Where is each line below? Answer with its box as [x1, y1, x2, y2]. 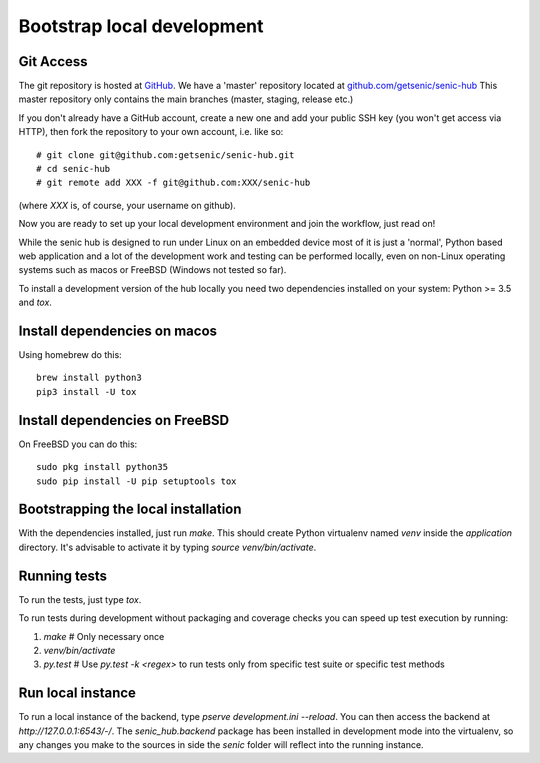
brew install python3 [36, 372, 142, 384]
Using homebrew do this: [18, 349, 122, 361]
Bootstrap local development [18, 15, 264, 37]
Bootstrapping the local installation [18, 501, 242, 518]
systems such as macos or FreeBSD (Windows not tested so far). [18, 264, 287, 276]
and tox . [18, 296, 52, 309]
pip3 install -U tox [36, 386, 137, 397]
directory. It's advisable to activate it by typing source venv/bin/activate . [18, 541, 317, 553]
